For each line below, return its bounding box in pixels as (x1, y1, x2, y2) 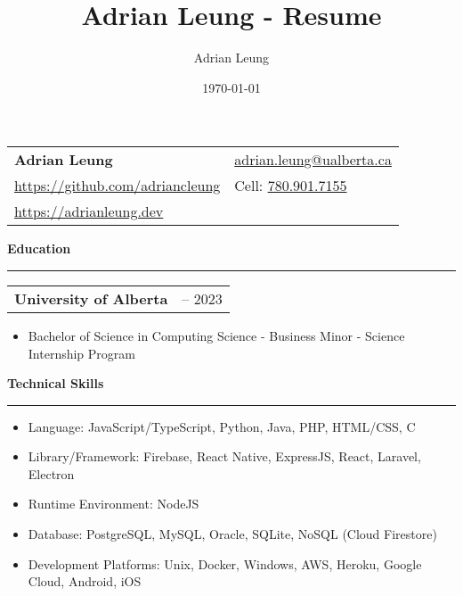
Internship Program (28, 344, 135, 362)
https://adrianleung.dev (14, 201, 164, 222)
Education (7, 239, 71, 258)
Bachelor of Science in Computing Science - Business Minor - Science (28, 326, 405, 344)
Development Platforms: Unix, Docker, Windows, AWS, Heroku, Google (28, 554, 422, 573)
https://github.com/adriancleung (14, 175, 221, 196)
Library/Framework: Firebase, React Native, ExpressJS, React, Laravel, (28, 447, 421, 466)
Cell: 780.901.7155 (234, 175, 347, 196)
